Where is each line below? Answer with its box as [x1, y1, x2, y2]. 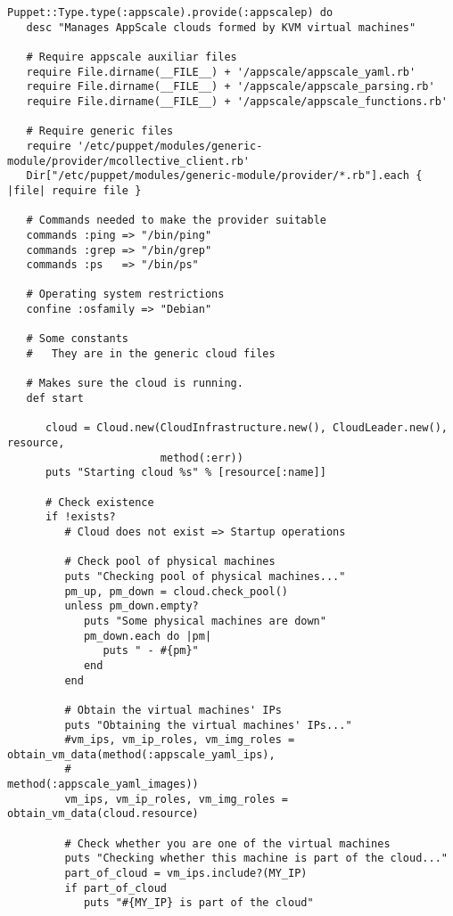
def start [26, 392, 84, 405]
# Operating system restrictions [26, 288, 225, 301]
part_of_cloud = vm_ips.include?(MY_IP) [64, 867, 308, 880]
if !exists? [45, 511, 116, 524]
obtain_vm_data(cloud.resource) [7, 807, 199, 821]
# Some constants [26, 332, 129, 346]
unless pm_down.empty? [64, 600, 199, 613]
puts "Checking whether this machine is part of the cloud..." [64, 852, 448, 865]
